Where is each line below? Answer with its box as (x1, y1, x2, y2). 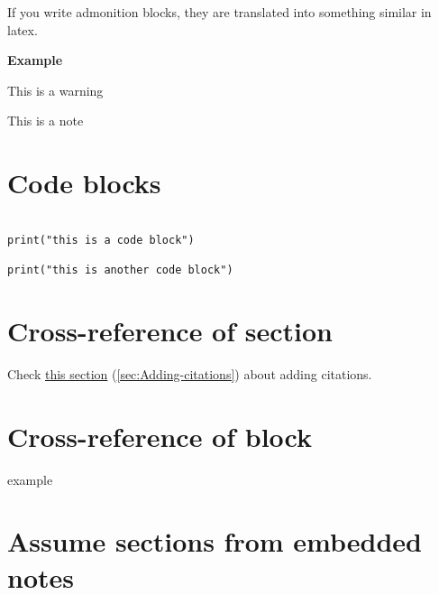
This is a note (7, 111, 84, 130)
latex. (7, 20, 38, 39)
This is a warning (7, 80, 104, 99)
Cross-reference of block (7, 417, 312, 454)
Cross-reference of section (7, 311, 333, 349)
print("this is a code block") (7, 233, 195, 246)
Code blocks (7, 164, 161, 201)
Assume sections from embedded (7, 523, 423, 560)
